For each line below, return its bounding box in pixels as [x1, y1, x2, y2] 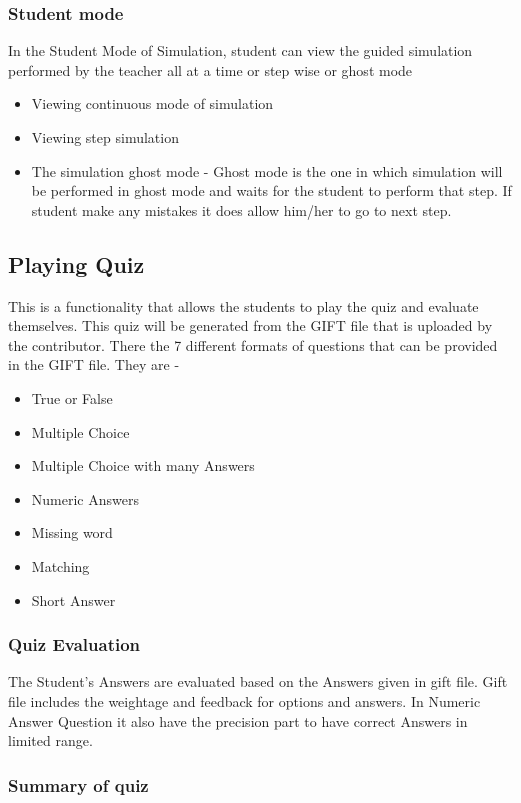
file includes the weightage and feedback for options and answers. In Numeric [8, 690, 481, 711]
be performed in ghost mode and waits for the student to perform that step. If [31, 180, 512, 201]
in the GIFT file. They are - [8, 354, 180, 375]
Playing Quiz [8, 248, 145, 279]
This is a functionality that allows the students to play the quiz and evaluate [8, 295, 479, 316]
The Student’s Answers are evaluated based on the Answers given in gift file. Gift [8, 671, 508, 692]
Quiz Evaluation [8, 632, 141, 657]
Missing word [31, 522, 113, 543]
